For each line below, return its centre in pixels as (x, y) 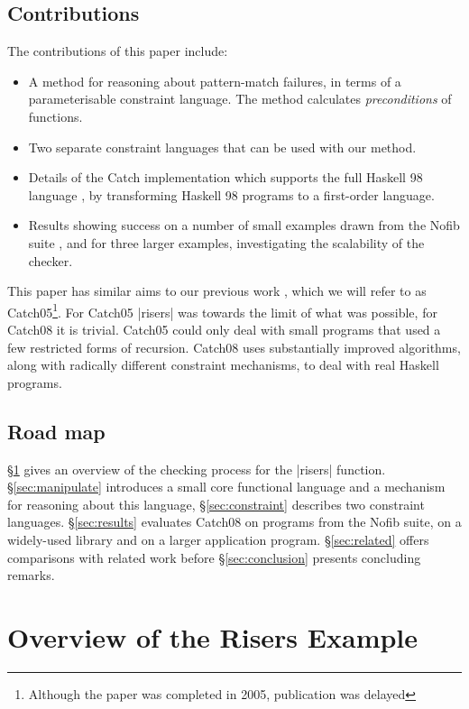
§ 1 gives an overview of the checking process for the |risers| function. (197, 469)
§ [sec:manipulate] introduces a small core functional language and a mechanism (226, 487)
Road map (56, 431)
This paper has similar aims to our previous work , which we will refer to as (217, 291)
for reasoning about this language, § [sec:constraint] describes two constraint (216, 504)
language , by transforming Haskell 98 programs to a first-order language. (231, 194)
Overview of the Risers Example (213, 636)
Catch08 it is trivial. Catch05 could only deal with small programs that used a (224, 329)
